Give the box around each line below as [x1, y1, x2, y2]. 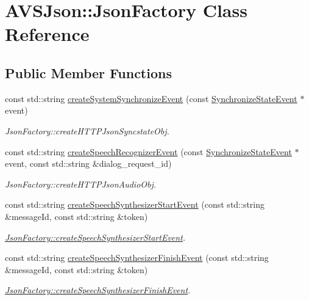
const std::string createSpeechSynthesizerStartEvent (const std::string [5, 198, 265, 211]
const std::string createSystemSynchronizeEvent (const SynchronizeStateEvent [5, 92, 297, 104]
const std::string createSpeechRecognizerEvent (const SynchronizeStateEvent [5, 145, 292, 158]
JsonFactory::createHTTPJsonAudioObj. [5, 177, 157, 190]
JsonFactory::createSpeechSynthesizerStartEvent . [5, 230, 186, 243]
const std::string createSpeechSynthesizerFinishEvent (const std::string [5, 251, 269, 264]
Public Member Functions [5, 63, 172, 82]
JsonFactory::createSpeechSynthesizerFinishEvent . [5, 284, 191, 296]
